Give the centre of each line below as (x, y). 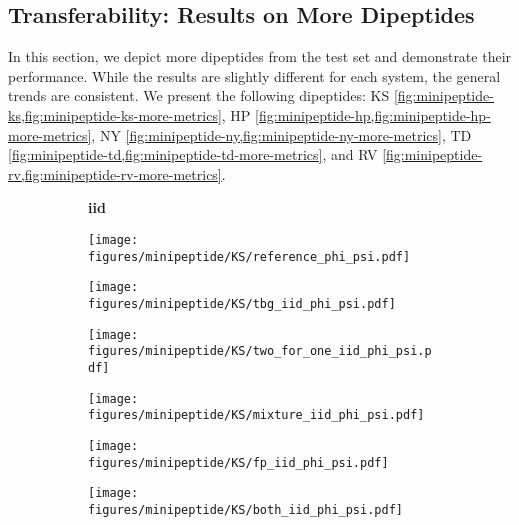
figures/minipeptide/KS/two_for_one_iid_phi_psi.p (260, 351)
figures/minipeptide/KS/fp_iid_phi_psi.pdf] (238, 462)
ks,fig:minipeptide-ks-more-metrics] (115, 114)
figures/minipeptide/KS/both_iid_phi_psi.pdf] (245, 509)
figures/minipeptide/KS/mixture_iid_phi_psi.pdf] (256, 415)
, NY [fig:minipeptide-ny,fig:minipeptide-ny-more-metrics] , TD (281, 134)
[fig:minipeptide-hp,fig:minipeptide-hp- (373, 114)
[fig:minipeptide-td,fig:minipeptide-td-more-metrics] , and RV (193, 154)
